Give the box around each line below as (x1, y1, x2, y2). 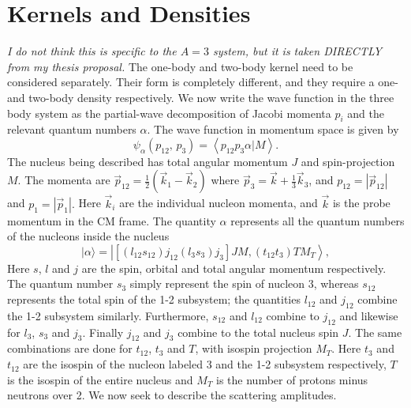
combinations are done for (7, 340, 133, 357)
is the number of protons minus (216, 371, 368, 387)
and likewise (339, 307, 398, 323)
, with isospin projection (195, 340, 312, 357)
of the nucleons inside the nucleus (7, 228, 170, 244)
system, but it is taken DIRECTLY (212, 43, 383, 59)
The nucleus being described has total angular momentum (7, 153, 288, 169)
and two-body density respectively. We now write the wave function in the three (7, 89, 394, 105)
